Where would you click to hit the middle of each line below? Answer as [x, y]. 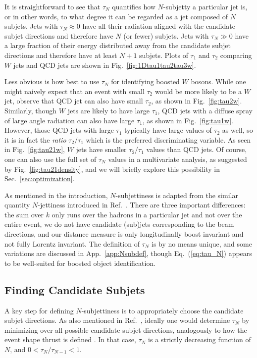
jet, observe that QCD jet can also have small [74, 101]
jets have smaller [101, 149]
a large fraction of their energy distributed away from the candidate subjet [118, 45]
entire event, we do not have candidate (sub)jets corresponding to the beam [119, 224]
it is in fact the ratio [35, 139]
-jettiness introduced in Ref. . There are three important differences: [142, 205]
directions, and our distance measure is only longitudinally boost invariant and [124, 234]
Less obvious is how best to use [52, 81]
